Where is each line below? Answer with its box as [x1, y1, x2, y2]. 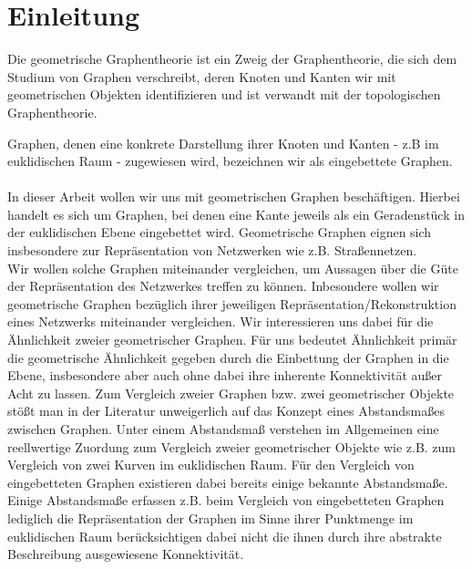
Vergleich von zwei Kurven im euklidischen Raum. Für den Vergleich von [7, 455, 415, 474]
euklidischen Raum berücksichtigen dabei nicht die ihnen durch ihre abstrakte [7, 526, 442, 545]
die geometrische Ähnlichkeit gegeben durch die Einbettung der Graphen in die [7, 347, 449, 367]
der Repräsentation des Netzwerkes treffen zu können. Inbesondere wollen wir [7, 276, 439, 295]
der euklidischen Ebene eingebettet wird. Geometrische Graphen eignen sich [7, 222, 432, 242]
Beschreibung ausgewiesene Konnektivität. [7, 544, 244, 564]
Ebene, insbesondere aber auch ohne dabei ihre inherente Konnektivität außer [7, 366, 442, 385]
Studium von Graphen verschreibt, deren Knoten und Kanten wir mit [7, 67, 396, 86]
